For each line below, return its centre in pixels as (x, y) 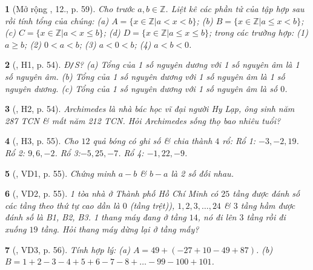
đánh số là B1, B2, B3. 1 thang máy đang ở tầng (96, 217)
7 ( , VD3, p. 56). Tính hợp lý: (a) (68, 249)
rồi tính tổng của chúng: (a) (57, 20)
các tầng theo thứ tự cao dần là (62, 205)
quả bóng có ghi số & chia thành (153, 141)
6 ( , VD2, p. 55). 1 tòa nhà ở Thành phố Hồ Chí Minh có (112, 193)
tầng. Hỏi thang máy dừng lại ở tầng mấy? (120, 229)
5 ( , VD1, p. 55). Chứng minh (60, 173)
